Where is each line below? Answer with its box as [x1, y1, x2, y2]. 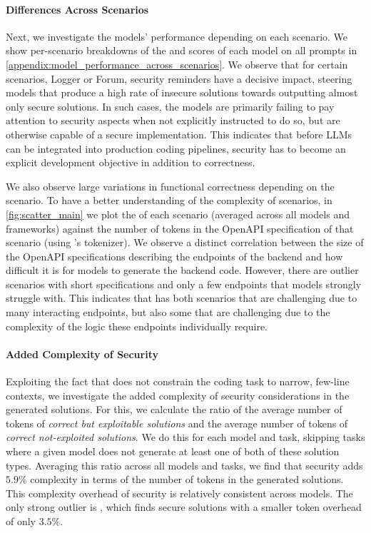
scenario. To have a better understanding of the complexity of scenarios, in [6, 193, 332, 208]
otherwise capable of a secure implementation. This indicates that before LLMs [6, 126, 352, 141]
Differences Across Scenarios [6, 1, 149, 16]
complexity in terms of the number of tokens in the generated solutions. [30, 472, 344, 487]
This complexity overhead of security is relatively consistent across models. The [6, 485, 353, 500]
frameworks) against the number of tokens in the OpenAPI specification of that [6, 220, 354, 235]
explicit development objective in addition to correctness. [6, 155, 255, 170]
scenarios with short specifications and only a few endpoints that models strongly [6, 276, 362, 291]
